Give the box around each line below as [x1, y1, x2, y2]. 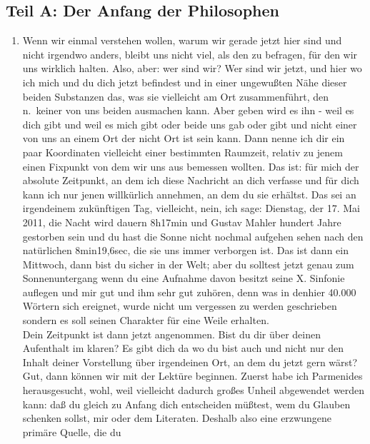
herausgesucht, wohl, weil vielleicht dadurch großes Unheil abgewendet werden [22, 383, 365, 398]
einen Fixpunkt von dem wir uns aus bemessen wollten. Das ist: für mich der [22, 158, 359, 173]
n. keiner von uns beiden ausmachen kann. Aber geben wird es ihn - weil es [22, 103, 354, 118]
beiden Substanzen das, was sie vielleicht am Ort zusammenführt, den [22, 89, 329, 104]
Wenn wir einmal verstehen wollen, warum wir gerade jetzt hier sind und [22, 33, 342, 48]
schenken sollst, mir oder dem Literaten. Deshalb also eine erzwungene [22, 410, 331, 425]
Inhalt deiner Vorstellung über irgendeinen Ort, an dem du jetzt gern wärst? [22, 354, 358, 369]
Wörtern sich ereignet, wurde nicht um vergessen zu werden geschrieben [22, 298, 337, 313]
